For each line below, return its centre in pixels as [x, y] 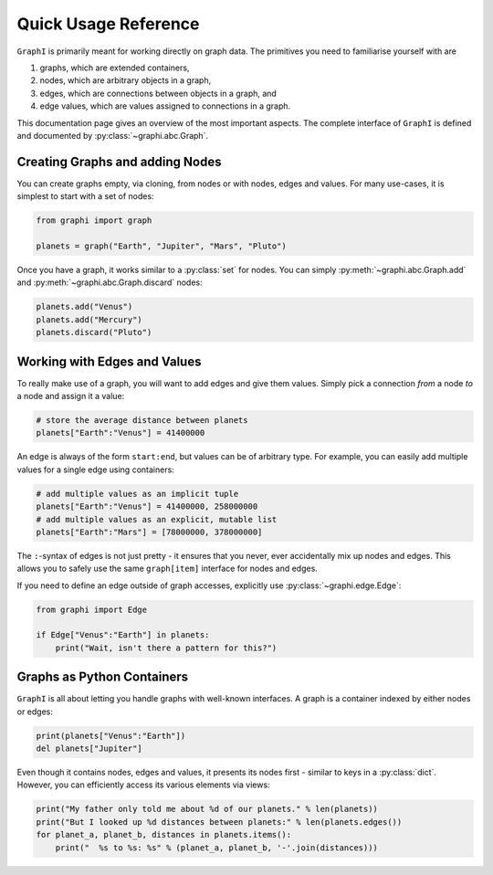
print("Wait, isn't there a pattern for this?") [166, 648]
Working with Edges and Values [109, 361]
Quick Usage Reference [108, 24]
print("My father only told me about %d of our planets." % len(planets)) [207, 809]
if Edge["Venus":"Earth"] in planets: [123, 635]
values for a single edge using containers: [96, 469]
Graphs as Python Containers [103, 677]
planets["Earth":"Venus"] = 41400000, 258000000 [147, 506]
